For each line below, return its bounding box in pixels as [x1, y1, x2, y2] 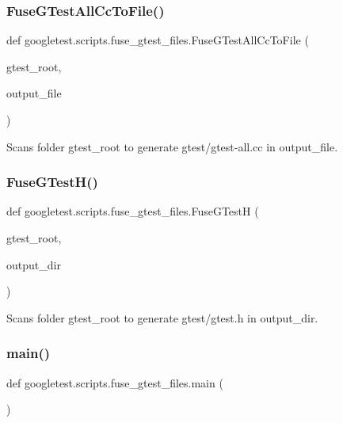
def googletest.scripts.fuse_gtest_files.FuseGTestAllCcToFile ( [6, 32, 309, 48]
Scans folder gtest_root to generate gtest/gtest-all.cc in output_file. [6, 138, 338, 154]
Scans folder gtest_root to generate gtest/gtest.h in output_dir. [6, 309, 318, 326]
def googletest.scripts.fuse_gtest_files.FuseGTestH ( [6, 203, 259, 219]
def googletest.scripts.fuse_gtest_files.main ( [6, 374, 223, 391]
